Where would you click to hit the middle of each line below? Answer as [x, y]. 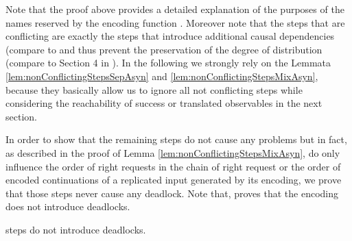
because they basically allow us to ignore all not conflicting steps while [154, 89]
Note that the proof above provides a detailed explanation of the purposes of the [175, 9]
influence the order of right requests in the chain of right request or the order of [173, 166]
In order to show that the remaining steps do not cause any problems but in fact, [176, 139]
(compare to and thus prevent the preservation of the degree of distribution [164, 49]
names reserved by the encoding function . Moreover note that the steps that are [175, 22]
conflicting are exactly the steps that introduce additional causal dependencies [170, 36]
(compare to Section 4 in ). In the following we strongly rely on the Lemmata [168, 63]
